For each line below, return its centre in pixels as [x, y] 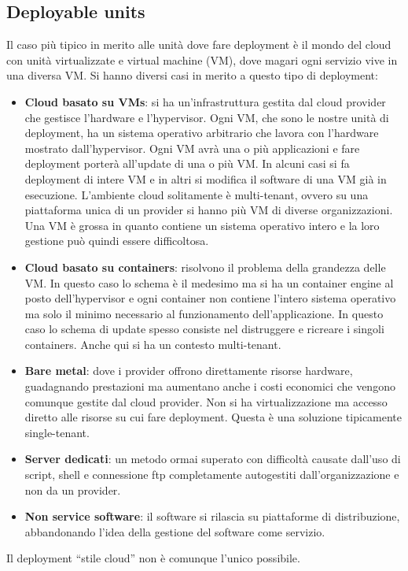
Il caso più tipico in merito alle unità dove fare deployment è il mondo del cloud [199, 44]
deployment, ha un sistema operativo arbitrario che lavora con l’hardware [202, 133]
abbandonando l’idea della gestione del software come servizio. [175, 531]
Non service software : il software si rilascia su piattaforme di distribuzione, [212, 516]
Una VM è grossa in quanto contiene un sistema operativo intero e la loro [202, 225]
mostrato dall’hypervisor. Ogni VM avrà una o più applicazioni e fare [192, 148]
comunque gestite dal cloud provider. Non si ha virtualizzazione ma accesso [206, 401]
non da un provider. [73, 489]
